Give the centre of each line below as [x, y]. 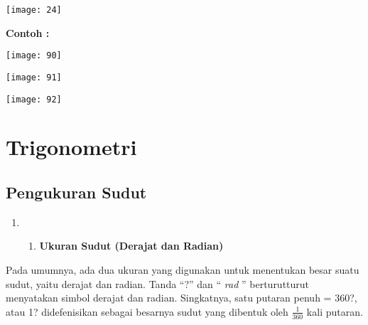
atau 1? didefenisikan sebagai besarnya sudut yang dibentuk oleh [147, 311]
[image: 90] [34, 56]
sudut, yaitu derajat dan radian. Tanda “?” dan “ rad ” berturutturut [158, 283]
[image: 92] [34, 99]
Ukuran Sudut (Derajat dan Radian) [131, 246]
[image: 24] [34, 10]
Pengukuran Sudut [76, 192]
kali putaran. [335, 311]
